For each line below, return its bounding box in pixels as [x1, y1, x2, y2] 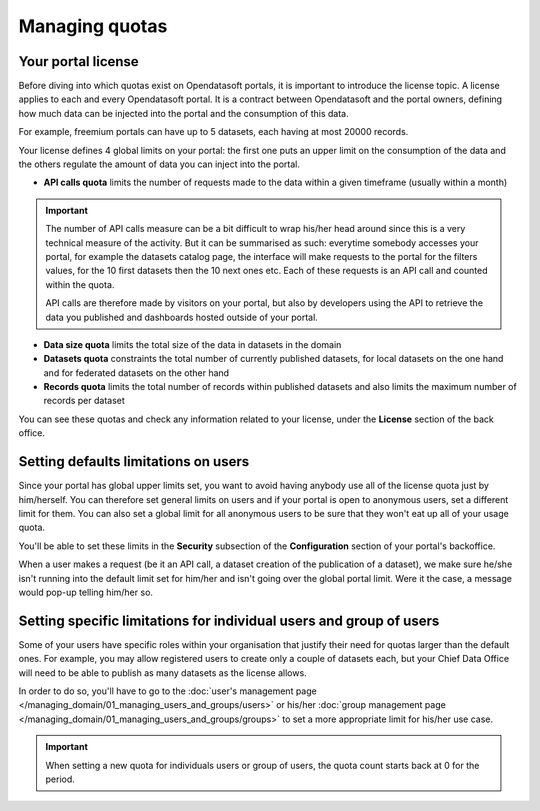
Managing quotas [18, 15, 168, 37]
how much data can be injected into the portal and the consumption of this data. [18, 107, 349, 119]
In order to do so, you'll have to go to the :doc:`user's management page [18, 685, 317, 697]
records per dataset [43, 395, 125, 407]
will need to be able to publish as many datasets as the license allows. [18, 666, 307, 679]
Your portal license [18, 53, 139, 70]
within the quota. [45, 278, 115, 290]
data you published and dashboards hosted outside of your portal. [45, 311, 319, 323]
